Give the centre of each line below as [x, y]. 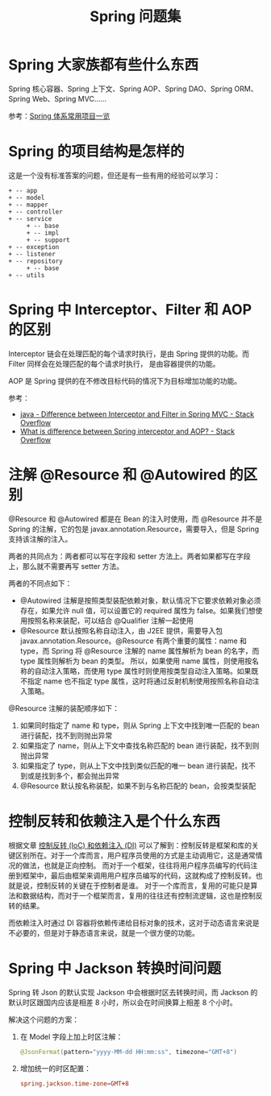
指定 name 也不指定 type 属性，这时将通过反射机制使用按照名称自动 [140, 681]
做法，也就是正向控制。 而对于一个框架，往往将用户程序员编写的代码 [136, 865]
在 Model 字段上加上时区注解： [71, 1036]
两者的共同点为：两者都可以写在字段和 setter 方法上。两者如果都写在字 [126, 556]
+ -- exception [34, 247]
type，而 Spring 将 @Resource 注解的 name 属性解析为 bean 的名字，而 [140, 650]
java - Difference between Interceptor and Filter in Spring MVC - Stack [137, 414]
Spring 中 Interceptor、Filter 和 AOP [130, 310]
